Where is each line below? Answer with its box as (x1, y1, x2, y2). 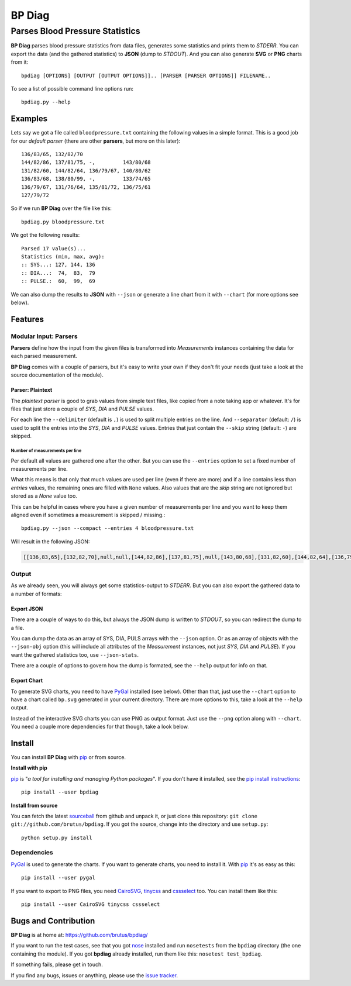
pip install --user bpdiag (21, 789, 99, 795)
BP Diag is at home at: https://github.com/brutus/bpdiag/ (11, 931, 148, 938)
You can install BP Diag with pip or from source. (11, 753, 126, 760)
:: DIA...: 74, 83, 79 (21, 270, 96, 276)
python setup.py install (21, 834, 92, 841)
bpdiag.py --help (21, 99, 71, 105)
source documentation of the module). (11, 371, 104, 378)
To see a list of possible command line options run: (11, 85, 134, 92)
